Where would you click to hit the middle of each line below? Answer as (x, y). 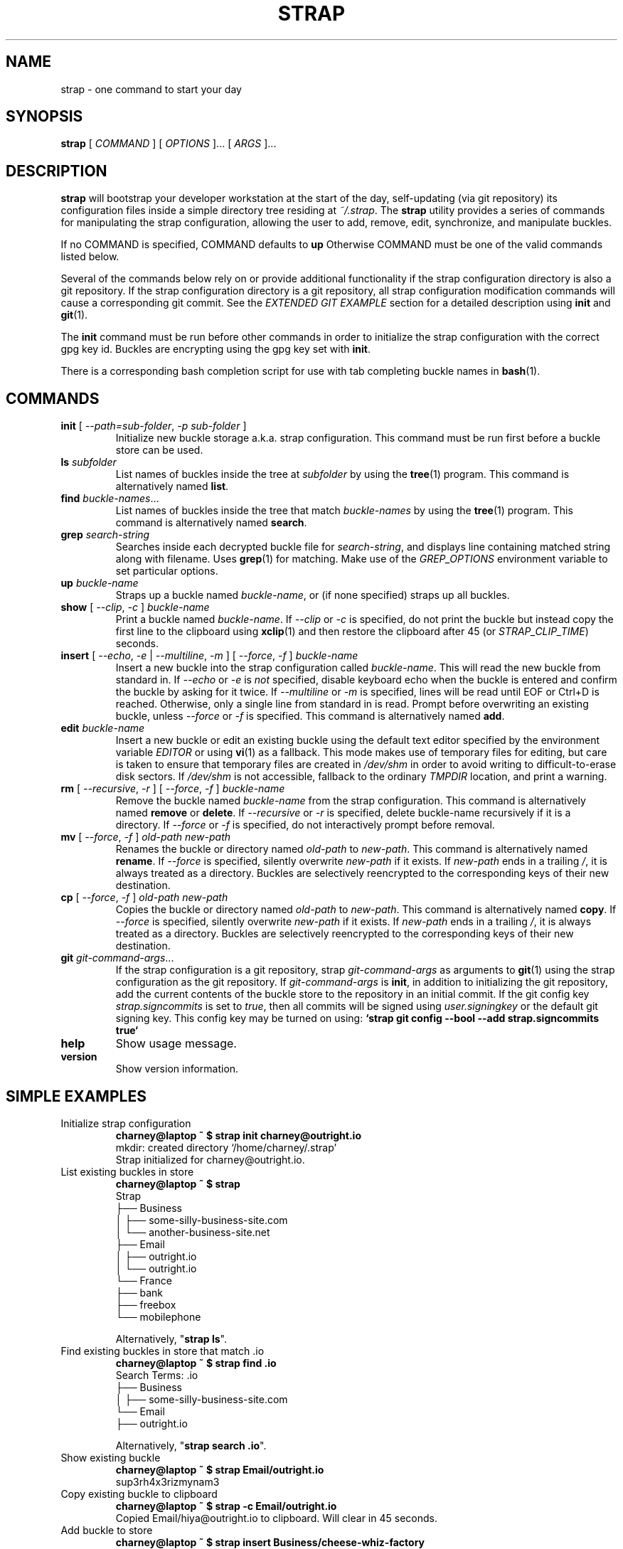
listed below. (90, 257)
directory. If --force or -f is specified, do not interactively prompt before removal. (305, 825)
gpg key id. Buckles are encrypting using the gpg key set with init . (215, 349)
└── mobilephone (158, 1316)
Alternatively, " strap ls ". (171, 1338)
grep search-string (105, 535)
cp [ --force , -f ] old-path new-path (144, 898)
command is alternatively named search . (211, 523)
